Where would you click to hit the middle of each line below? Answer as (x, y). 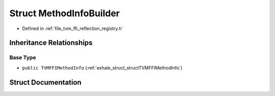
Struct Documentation (45, 82)
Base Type (23, 57)
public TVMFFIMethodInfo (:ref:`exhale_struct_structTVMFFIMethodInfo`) (102, 68)
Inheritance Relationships (51, 43)
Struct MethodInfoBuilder (64, 13)
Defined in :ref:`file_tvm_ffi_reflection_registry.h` (73, 28)
